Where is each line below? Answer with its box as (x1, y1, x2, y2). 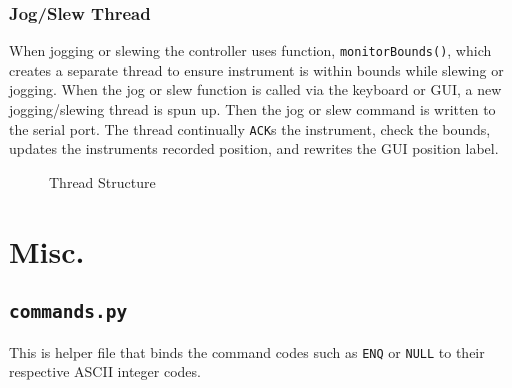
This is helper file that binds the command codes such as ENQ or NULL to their (9, 341, 485, 362)
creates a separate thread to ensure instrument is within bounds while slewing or (9, 59, 504, 80)
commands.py (9, 301, 128, 323)
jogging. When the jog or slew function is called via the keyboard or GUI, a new (9, 79, 502, 100)
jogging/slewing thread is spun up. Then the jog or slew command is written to (9, 99, 496, 120)
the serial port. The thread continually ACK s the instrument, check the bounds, (9, 118, 491, 139)
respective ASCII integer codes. (9, 361, 201, 382)
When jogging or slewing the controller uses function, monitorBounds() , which (9, 40, 492, 61)
